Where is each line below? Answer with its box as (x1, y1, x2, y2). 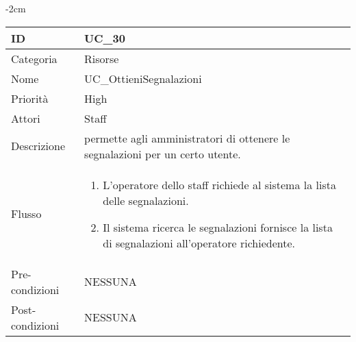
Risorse (84, 50, 119, 66)
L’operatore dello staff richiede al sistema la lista (103, 176, 336, 193)
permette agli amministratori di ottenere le (84, 130, 290, 146)
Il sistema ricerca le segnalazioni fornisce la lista (103, 219, 333, 235)
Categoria (11, 50, 58, 66)
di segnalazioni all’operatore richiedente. (103, 234, 295, 251)
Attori (11, 110, 40, 126)
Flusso (11, 206, 42, 222)
